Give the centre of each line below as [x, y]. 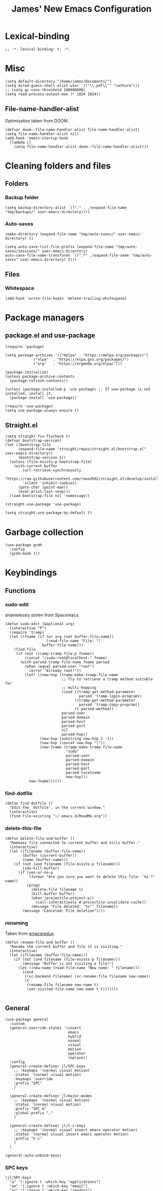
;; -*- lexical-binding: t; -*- [38, 49]
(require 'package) [25, 347]
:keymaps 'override [33, 1079]
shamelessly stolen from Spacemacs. [42, 615]
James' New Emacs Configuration [81, 9]
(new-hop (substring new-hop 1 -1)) [77, 739]
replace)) [78, 1057]
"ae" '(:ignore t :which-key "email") [49, 1186]
